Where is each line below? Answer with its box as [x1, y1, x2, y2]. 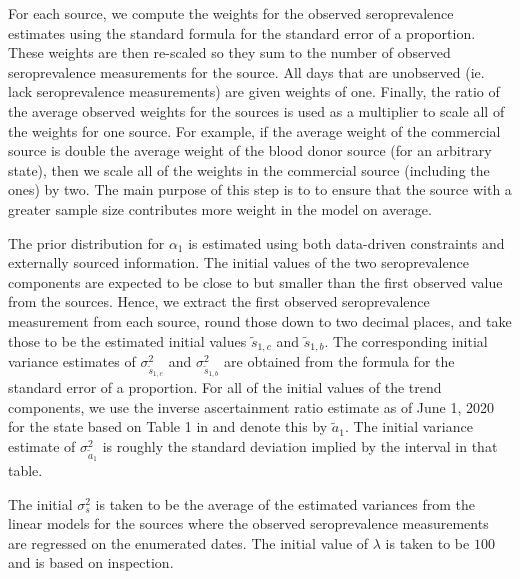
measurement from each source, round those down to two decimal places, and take [8, 310, 512, 331]
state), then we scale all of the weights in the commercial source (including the [8, 159, 490, 180]
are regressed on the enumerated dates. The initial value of [8, 532, 369, 553]
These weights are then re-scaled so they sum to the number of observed [8, 42, 451, 63]
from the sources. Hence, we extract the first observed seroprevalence [8, 291, 430, 312]
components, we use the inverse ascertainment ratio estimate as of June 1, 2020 [8, 396, 495, 417]
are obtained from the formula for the [224, 350, 455, 371]
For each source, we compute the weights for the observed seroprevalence [8, 3, 454, 23]
